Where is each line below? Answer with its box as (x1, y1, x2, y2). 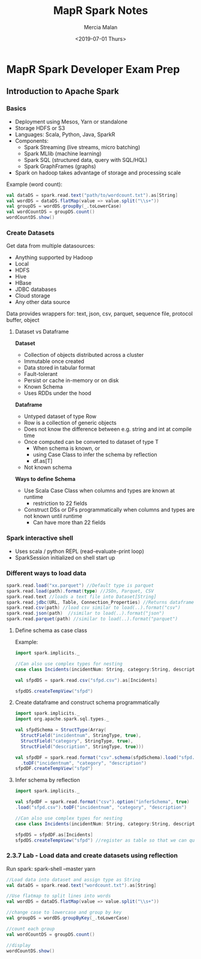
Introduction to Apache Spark (6, 86, 119, 97)
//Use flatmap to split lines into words (6, 893, 111, 899)
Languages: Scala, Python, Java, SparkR (15, 131, 115, 138)
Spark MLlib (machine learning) (24, 150, 102, 157)
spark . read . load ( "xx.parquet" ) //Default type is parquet (6, 582, 154, 588)
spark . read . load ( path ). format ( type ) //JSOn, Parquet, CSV (6, 588, 154, 594)
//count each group (6, 925, 55, 932)
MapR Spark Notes (53, 4, 148, 17)
